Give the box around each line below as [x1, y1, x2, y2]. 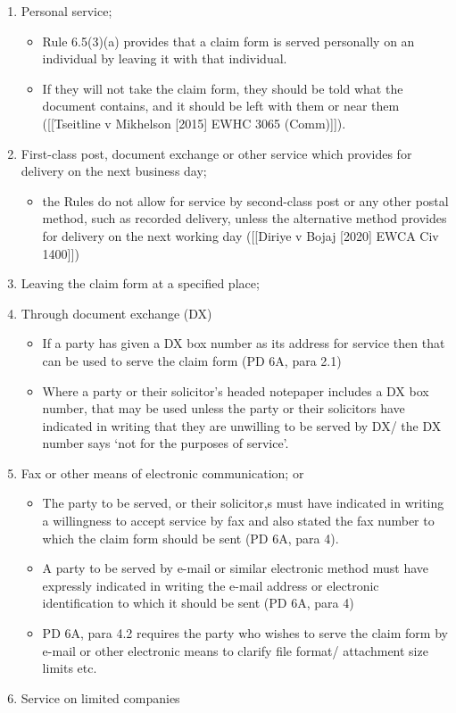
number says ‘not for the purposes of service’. [42, 434, 289, 452]
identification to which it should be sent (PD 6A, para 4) [42, 593, 354, 612]
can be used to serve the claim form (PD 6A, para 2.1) [42, 351, 342, 369]
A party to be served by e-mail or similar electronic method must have [42, 559, 429, 577]
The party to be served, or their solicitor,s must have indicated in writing [42, 493, 444, 512]
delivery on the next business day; [21, 162, 207, 180]
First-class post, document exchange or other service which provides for [21, 144, 412, 162]
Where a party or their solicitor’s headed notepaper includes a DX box [42, 381, 429, 400]
